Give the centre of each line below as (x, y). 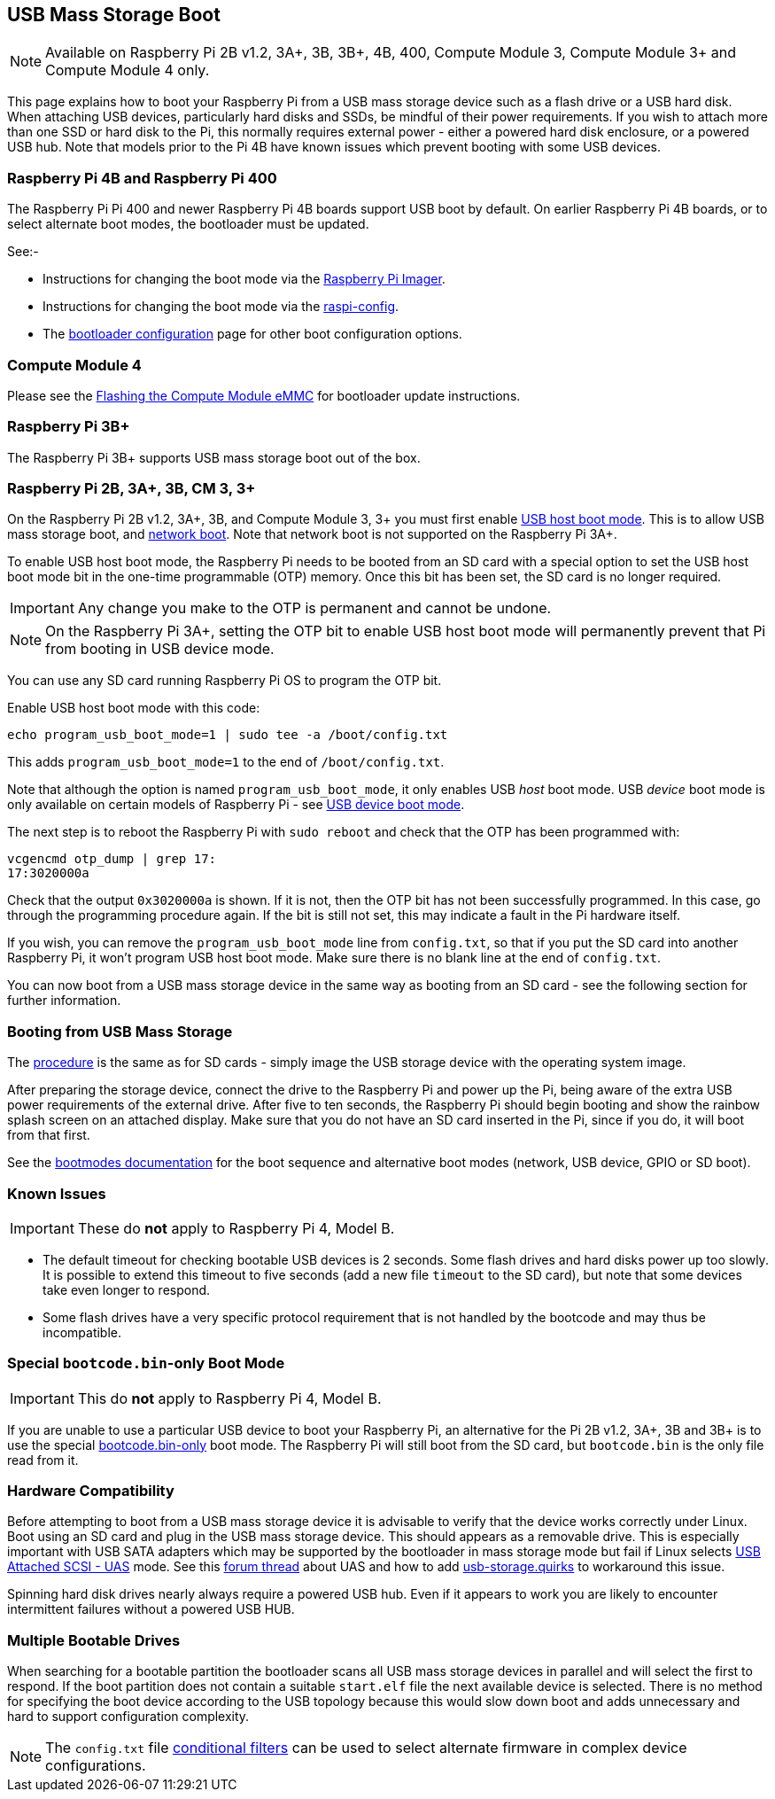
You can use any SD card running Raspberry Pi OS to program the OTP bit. (225, 681)
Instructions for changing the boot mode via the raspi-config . (221, 307)
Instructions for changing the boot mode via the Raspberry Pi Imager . (244, 279)
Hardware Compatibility (91, 1491)
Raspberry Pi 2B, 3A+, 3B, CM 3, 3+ (132, 489)
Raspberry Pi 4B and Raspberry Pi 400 (142, 178)
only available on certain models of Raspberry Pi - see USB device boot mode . (236, 805)
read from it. (43, 1460)
